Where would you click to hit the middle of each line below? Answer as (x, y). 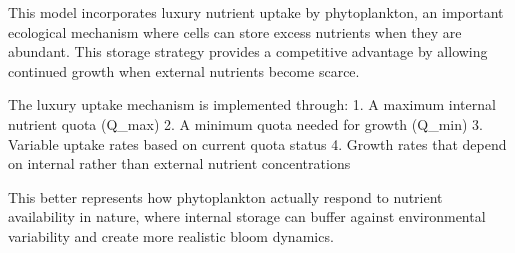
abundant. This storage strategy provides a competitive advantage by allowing (248, 51)
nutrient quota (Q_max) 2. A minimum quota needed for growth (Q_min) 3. (245, 123)
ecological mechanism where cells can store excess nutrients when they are (235, 31)
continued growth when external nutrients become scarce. (184, 70)
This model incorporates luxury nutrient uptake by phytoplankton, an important (256, 12)
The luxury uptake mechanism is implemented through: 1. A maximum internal (252, 104)
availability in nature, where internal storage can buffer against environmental (247, 216)
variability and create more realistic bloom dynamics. (171, 235)
